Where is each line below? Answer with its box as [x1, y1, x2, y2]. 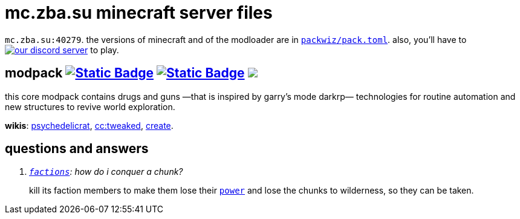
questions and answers [5, 141, 149, 157]
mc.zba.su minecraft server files [5, 2, 273, 23]
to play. [90, 44, 119, 55]
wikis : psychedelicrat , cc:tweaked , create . [5, 120, 174, 131]
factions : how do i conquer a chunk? [29, 166, 183, 177]
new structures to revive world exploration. [5, 101, 175, 112]
